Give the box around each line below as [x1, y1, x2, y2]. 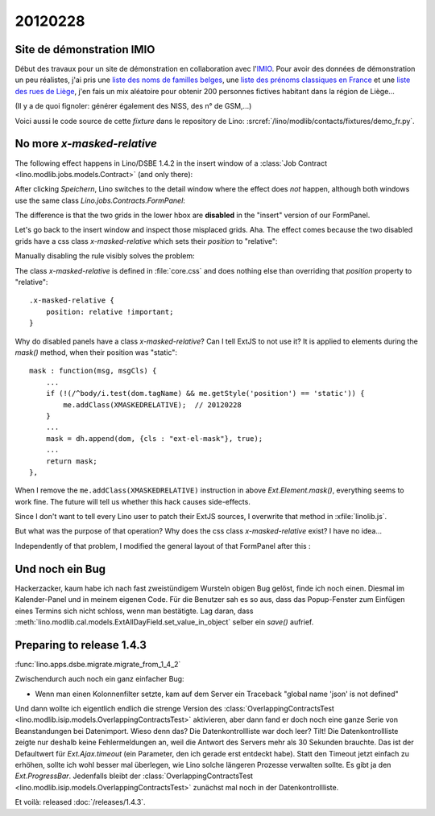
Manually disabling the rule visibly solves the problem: [14, 251, 195, 261]
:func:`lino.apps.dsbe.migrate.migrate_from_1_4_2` [14, 659, 181, 669]
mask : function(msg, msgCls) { [29, 366, 157, 376]
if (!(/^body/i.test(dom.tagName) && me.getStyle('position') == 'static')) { [45, 389, 365, 398]
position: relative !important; [45, 307, 174, 316]
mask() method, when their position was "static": [14, 348, 177, 357]
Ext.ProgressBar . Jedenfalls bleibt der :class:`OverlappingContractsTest [14, 771, 254, 781]
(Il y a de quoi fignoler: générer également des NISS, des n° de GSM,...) [14, 101, 252, 111]
